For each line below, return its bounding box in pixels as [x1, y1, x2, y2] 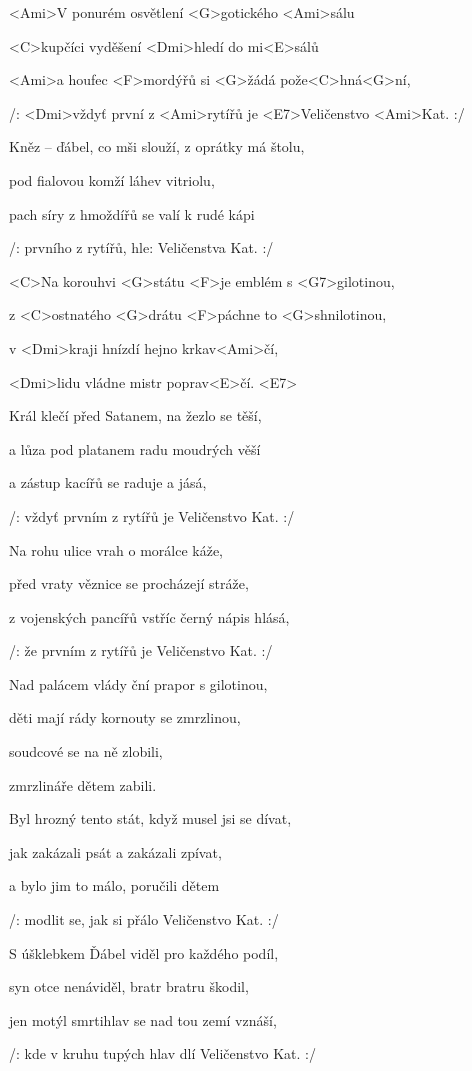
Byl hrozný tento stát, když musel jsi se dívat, [9, 808, 292, 829]
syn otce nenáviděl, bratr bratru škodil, [9, 976, 249, 997]
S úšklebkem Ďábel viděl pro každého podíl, [9, 942, 279, 963]
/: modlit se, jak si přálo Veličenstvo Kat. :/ [9, 909, 279, 930]
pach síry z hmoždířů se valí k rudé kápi [9, 203, 255, 224]
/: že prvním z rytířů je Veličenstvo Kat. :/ [9, 640, 273, 661]
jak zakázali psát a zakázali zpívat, [9, 841, 222, 862]
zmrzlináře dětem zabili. [9, 774, 157, 795]
